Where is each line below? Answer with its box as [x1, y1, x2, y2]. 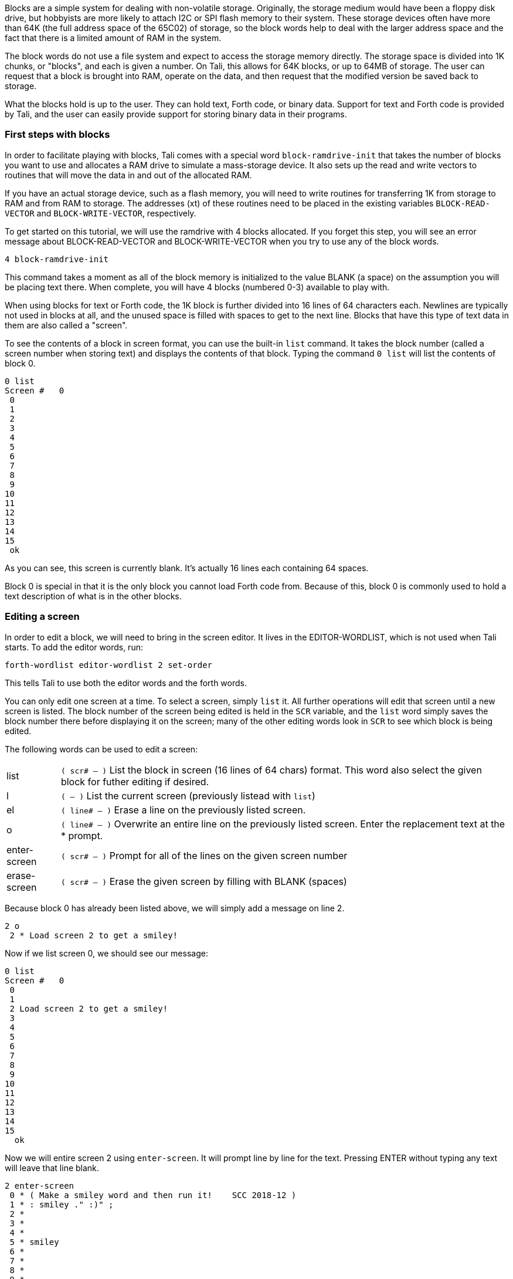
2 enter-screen [5, 1180, 74, 1190]
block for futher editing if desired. [60, 775, 209, 788]
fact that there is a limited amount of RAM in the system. [5, 33, 222, 43]
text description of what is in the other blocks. [5, 591, 182, 601]
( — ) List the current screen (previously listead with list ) [60, 789, 315, 802]
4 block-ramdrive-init [5, 254, 109, 264]
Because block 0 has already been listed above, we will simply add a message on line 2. [5, 903, 345, 913]
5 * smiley [9, 1237, 59, 1247]
